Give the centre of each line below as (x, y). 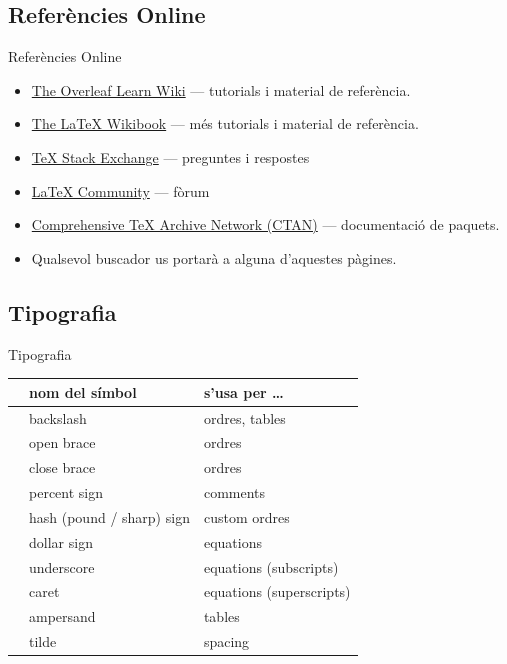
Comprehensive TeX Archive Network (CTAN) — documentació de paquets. (265, 224)
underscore (62, 566)
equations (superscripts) (277, 591)
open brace (62, 442)
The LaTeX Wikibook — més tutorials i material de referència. (225, 123)
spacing (226, 641)
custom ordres (246, 516)
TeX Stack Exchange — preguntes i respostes (170, 156)
